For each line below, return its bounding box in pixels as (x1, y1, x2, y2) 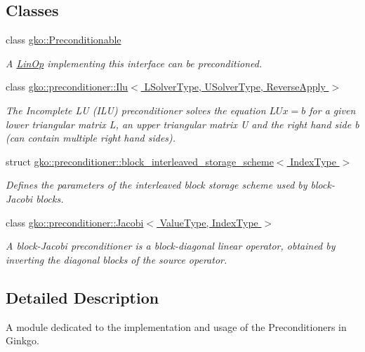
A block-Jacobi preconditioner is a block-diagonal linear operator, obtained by (6, 238, 336, 253)
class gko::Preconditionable (6, 32, 121, 47)
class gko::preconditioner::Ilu (6, 79, 128, 94)
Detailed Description (6, 286, 159, 308)
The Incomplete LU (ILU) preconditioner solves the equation (6, 102, 266, 117)
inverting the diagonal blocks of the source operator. (6, 252, 227, 266)
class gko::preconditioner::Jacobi (6, 215, 144, 229)
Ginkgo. (6, 333, 39, 348)
